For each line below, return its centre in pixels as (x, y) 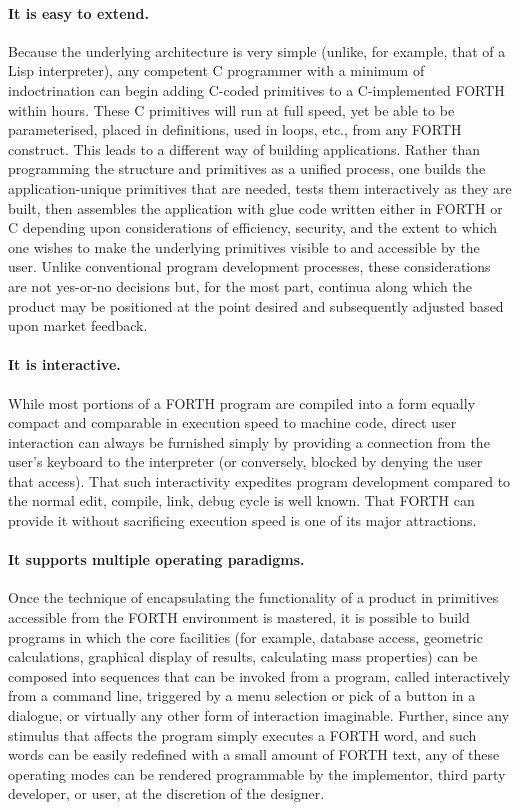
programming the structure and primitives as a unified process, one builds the (247, 168)
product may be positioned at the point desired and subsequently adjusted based (256, 305)
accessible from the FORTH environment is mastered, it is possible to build (239, 617)
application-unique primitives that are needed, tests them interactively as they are (260, 187)
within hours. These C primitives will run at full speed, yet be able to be (231, 109)
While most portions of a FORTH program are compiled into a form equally (242, 402)
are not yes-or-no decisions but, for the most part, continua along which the (240, 285)
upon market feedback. (78, 325)
